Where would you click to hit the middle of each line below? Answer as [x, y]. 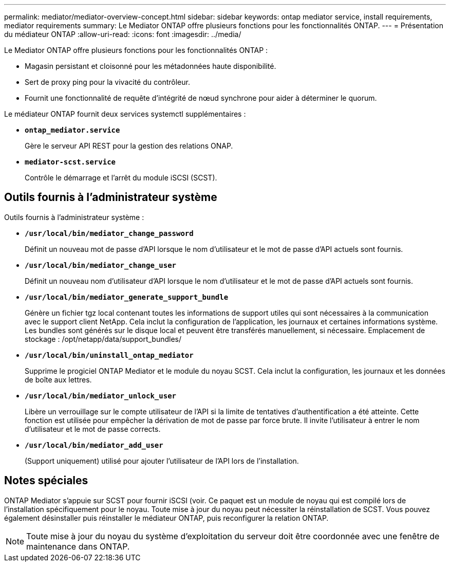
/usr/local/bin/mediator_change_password [109, 233]
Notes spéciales [46, 481]
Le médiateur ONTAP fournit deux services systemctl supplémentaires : [125, 114]
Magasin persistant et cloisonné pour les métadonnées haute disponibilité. [151, 66]
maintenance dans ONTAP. [78, 546]
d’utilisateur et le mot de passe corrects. [93, 429]
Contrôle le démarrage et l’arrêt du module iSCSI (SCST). [121, 178]
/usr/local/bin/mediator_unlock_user [101, 396]
